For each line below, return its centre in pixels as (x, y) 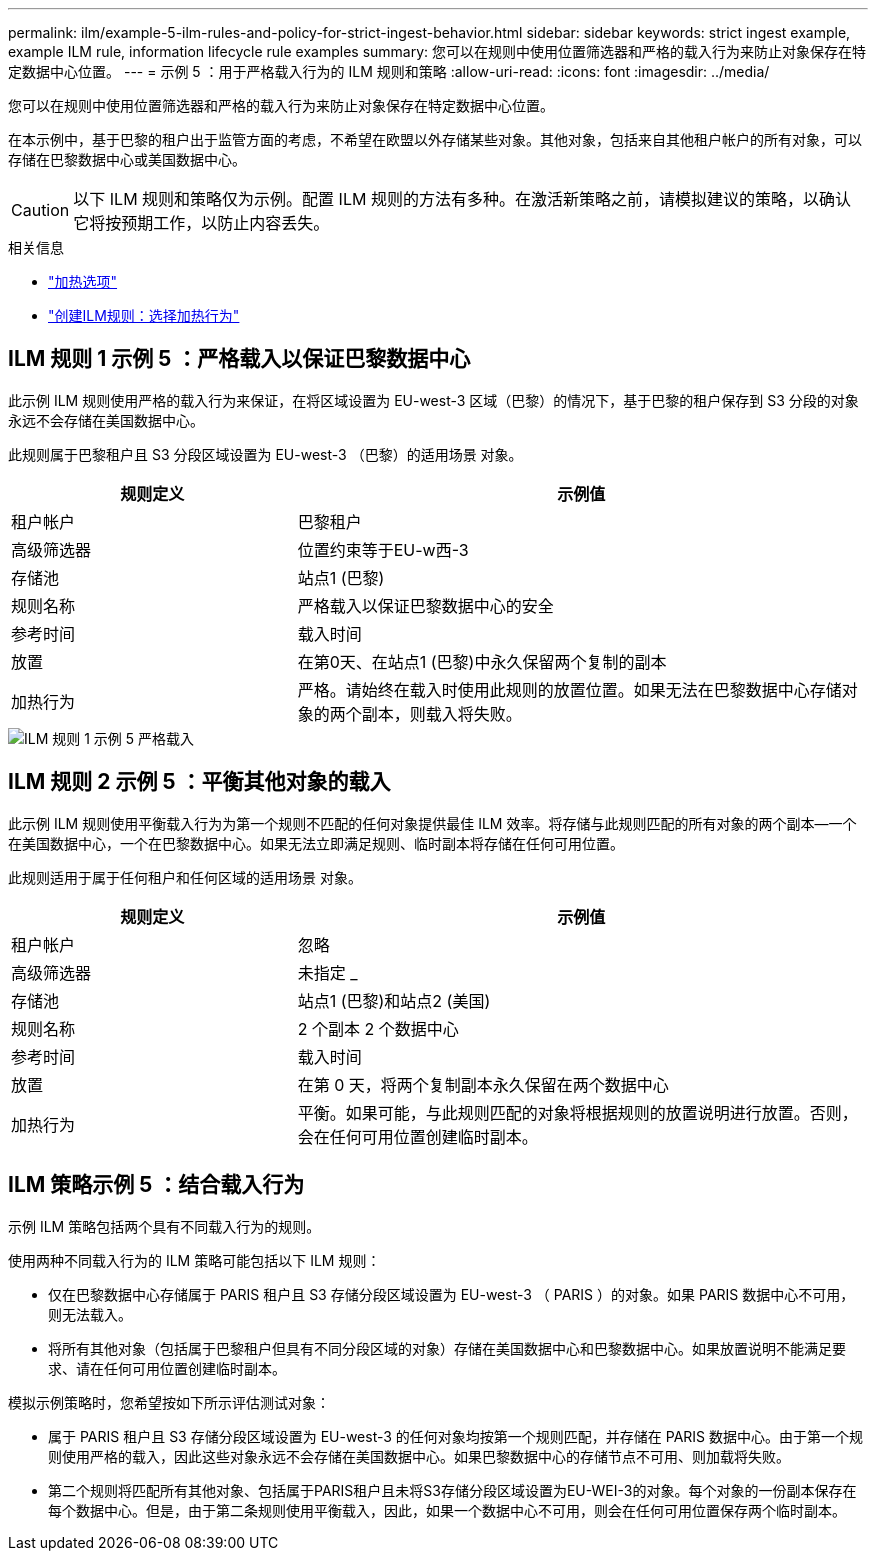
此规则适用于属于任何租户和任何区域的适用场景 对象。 (185, 877)
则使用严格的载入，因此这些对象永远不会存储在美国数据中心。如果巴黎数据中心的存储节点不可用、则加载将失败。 (419, 1456)
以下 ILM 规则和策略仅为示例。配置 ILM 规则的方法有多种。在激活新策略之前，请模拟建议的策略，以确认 (462, 199)
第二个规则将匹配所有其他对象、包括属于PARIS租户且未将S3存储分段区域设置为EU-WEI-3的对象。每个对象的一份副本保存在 (452, 1490)
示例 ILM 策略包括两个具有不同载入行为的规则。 (164, 1226)
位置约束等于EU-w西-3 (383, 549)
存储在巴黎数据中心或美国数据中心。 (127, 159)
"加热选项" (83, 281)
